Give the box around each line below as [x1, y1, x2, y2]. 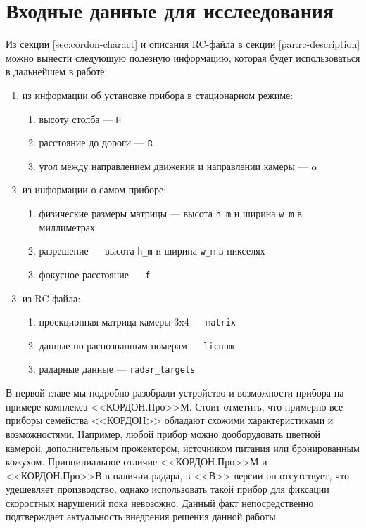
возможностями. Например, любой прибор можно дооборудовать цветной [6, 426, 321, 441]
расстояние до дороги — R [39, 135, 153, 150]
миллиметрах [39, 219, 95, 234]
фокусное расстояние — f [39, 266, 151, 281]
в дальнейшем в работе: [6, 64, 108, 79]
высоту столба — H [39, 111, 122, 126]
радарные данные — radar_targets [39, 361, 196, 376]
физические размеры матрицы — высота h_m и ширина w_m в [39, 206, 302, 220]
